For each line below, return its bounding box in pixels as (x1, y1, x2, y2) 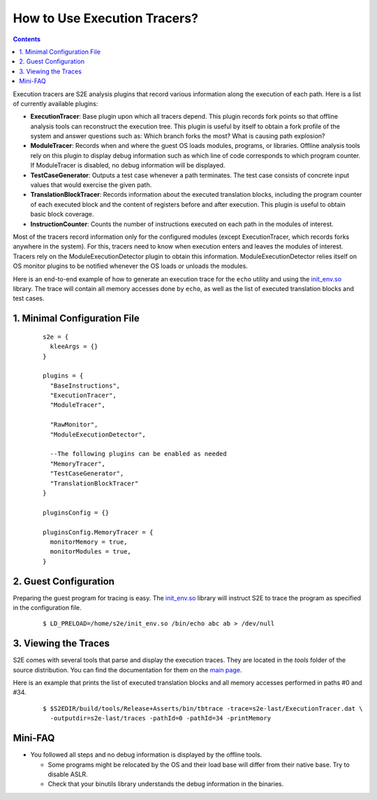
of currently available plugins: (13, 99, 98, 108)
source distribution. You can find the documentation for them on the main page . (13, 665, 242, 674)
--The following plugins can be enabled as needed (50, 450, 227, 458)
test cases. (13, 294, 45, 303)
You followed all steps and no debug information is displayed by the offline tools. (30, 750, 263, 759)
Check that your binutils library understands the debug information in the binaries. (47, 780, 284, 788)
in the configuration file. (13, 604, 82, 612)
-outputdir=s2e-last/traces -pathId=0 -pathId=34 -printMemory (50, 714, 272, 723)
